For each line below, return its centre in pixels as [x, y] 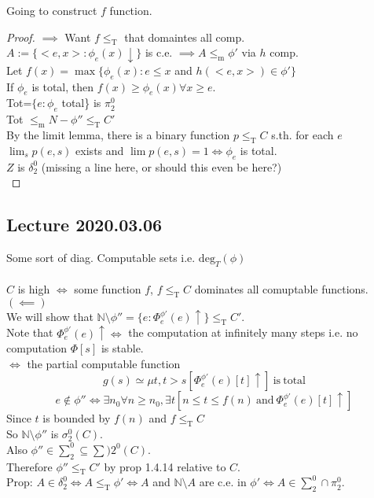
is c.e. [159, 52]
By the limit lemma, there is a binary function [118, 134]
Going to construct [52, 10]
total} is [81, 103]
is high [34, 289]
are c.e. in [223, 482]
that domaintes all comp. [185, 37]
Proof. [21, 37]
